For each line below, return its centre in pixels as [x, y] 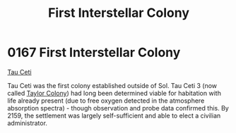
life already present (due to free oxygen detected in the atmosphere [106, 101]
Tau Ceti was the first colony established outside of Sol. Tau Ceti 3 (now [112, 85]
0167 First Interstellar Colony [94, 52]
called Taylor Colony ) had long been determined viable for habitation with [114, 93]
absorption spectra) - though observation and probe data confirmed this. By [118, 108]
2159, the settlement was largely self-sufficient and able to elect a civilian [114, 115]
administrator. [28, 123]
